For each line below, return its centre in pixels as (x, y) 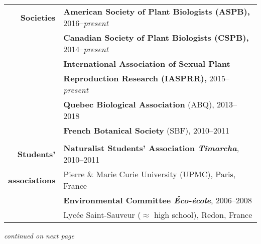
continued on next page (39, 235)
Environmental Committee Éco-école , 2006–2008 (158, 200)
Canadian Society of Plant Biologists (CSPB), (156, 37)
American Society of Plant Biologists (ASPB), (157, 11)
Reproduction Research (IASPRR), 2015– (147, 78)
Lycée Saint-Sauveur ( (102, 215)
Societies (38, 17)
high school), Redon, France (203, 215)
